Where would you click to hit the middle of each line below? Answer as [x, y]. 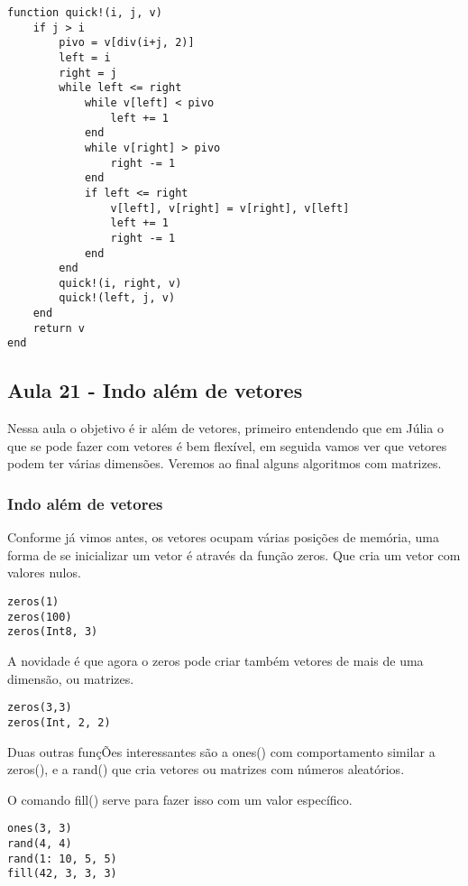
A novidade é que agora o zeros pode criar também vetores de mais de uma [216, 661]
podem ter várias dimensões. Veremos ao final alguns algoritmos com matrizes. [225, 463]
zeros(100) [40, 617]
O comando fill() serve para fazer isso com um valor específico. [180, 799]
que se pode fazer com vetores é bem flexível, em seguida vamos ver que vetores [227, 445]
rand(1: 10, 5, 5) [62, 858]
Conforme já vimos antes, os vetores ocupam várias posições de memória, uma [223, 537]
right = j [88, 73]
